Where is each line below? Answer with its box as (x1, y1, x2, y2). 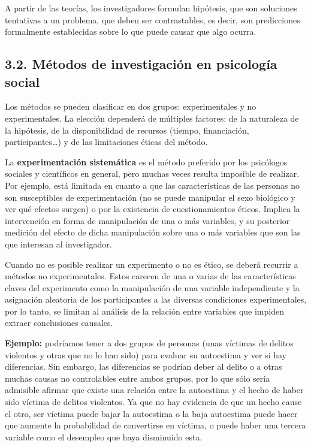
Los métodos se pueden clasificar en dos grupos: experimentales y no (5, 100, 256, 113)
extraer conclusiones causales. (5, 316, 113, 329)
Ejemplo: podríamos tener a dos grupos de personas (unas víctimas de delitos (5, 337, 294, 349)
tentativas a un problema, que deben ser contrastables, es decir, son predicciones (5, 13, 300, 26)
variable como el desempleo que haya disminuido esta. (5, 430, 203, 443)
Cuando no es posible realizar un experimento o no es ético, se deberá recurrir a (5, 258, 298, 270)
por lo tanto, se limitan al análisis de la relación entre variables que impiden (5, 304, 284, 317)
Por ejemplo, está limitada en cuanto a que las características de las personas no (5, 179, 300, 191)
